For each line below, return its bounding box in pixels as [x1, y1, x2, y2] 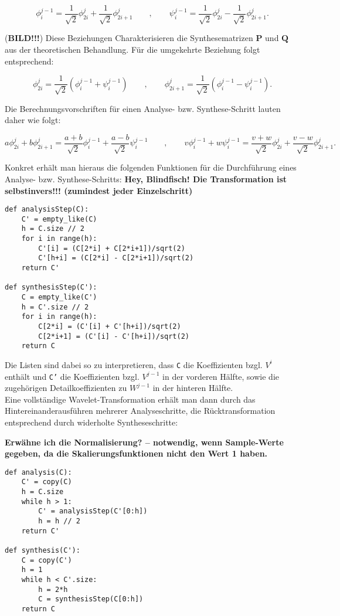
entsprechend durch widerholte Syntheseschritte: [5, 416, 178, 428]
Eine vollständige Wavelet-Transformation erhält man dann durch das [5, 393, 256, 405]
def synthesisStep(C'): [5, 283, 97, 292]
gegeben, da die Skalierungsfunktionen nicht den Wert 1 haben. [5, 447, 268, 460]
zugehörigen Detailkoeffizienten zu [5, 382, 127, 394]
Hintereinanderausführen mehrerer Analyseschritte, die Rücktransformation [5, 404, 276, 417]
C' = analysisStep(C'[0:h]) [38, 507, 148, 516]
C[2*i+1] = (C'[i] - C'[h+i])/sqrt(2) [38, 332, 189, 341]
